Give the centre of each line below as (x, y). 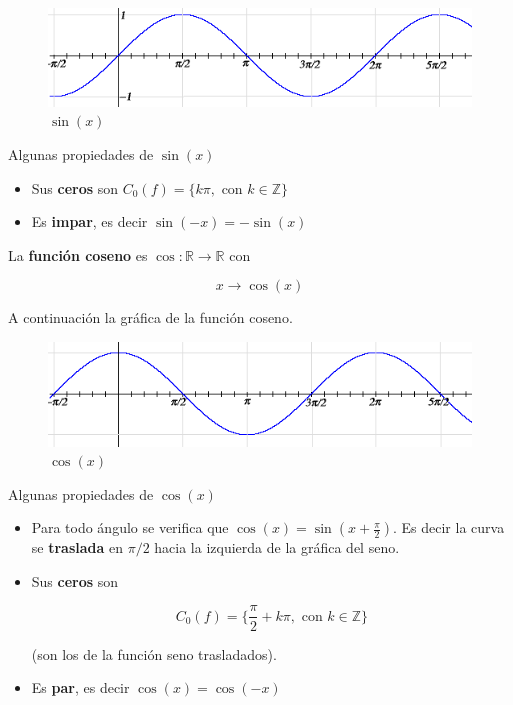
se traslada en (77, 547)
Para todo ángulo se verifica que (130, 527)
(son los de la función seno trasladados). (154, 653)
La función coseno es (78, 254)
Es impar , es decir (89, 221)
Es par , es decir (80, 687)
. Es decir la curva (448, 527)
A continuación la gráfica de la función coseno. (150, 317)
